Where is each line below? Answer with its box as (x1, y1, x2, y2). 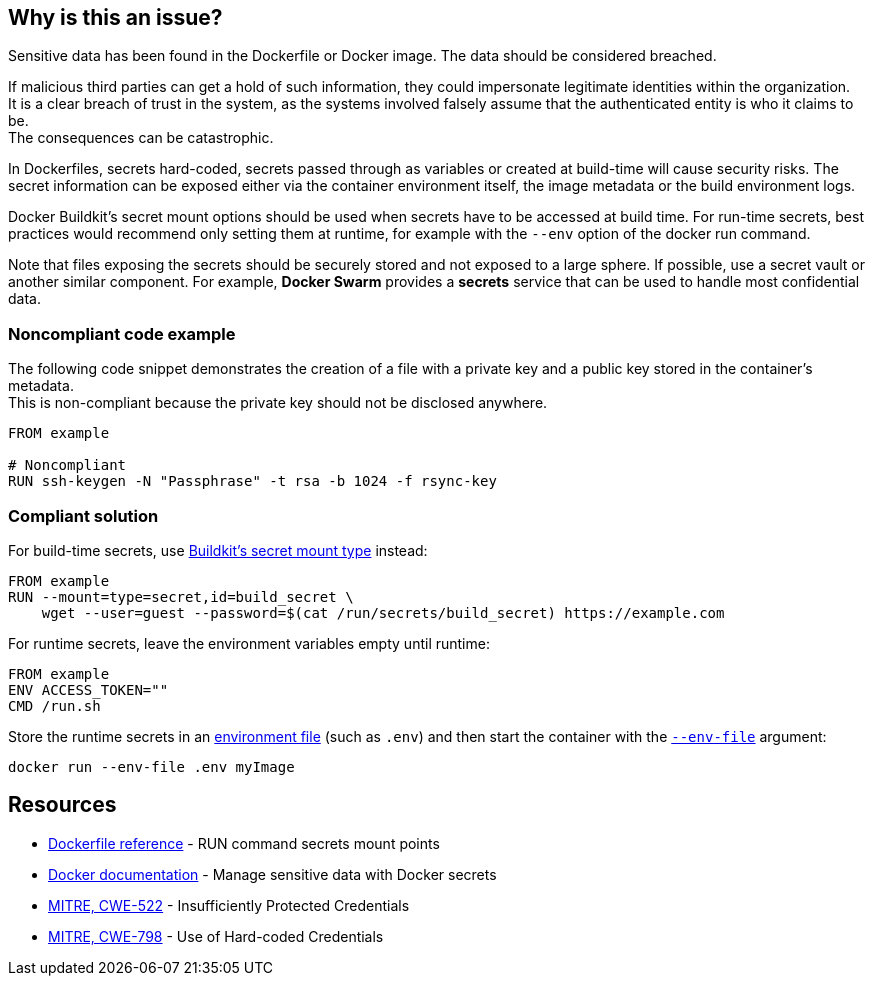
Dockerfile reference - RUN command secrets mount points (48, 834, 440, 852)
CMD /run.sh (8, 697, 101, 714)
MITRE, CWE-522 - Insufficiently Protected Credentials (48, 896, 410, 914)
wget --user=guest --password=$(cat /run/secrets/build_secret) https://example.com (41, 604, 725, 621)
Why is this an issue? (8, 5, 223, 30)
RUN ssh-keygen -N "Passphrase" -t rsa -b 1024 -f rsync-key (8, 473, 497, 490)
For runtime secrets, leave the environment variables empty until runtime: (8, 634, 490, 652)
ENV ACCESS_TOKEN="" (8, 681, 169, 698)
